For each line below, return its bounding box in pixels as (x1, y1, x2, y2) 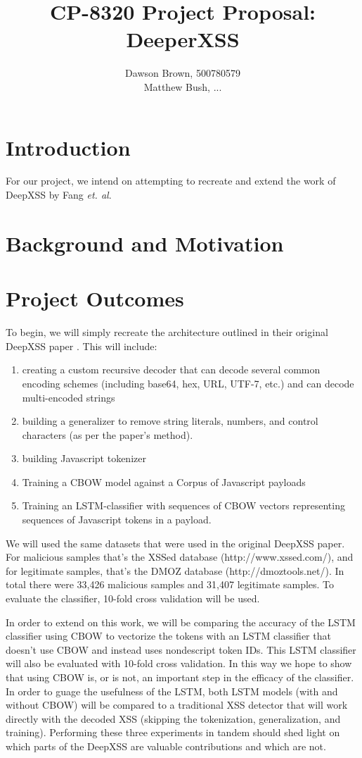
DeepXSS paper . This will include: (6, 338, 157, 353)
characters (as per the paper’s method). (22, 427, 193, 442)
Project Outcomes (6, 284, 184, 313)
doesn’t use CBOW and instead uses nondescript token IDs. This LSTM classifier (6, 642, 356, 657)
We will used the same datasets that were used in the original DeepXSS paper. (6, 535, 345, 550)
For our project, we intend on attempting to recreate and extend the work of (6, 173, 336, 188)
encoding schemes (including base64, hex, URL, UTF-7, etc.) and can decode (22, 375, 354, 390)
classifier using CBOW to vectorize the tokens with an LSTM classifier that (6, 628, 331, 643)
